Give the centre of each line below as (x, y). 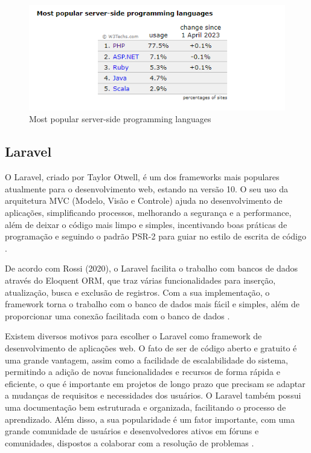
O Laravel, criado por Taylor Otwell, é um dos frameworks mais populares (142, 177)
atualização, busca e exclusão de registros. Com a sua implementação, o (137, 292)
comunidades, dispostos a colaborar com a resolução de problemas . (130, 442)
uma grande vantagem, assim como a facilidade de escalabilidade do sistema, (146, 360)
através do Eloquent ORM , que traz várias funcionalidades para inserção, (140, 280)
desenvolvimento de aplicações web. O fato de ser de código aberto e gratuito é (151, 347)
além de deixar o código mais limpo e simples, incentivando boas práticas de (146, 224)
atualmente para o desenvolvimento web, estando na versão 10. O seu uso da (147, 188)
